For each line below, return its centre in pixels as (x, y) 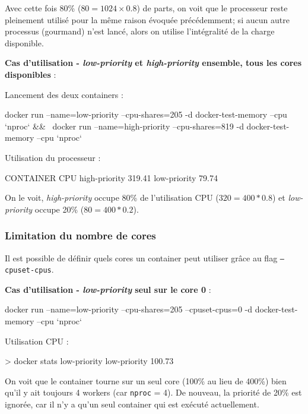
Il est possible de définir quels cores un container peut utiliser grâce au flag (141, 257)
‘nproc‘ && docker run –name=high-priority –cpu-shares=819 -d (124, 126)
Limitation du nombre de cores (80, 236)
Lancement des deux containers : (64, 94)
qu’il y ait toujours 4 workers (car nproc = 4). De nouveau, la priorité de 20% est (153, 392)
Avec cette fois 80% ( (43, 8)
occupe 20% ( (59, 209)
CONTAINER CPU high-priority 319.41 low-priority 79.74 (111, 177)
